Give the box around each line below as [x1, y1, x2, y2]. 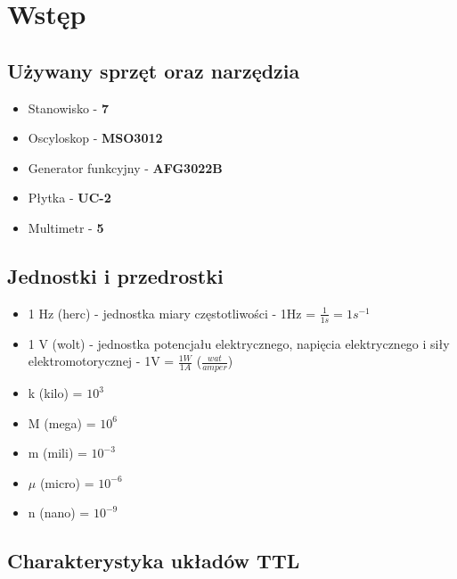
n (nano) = [28, 503, 90, 522]
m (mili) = [28, 443, 87, 462]
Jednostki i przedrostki [7, 261, 224, 289]
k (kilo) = [28, 384, 83, 401]
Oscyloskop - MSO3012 [28, 128, 163, 147]
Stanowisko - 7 [28, 98, 109, 117]
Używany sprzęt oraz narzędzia [7, 56, 300, 84]
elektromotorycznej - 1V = [28, 352, 175, 370]
